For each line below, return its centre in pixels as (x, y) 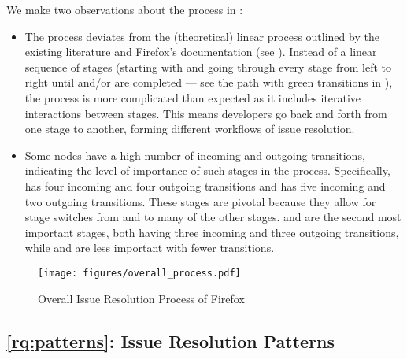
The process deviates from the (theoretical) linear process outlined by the (202, 36)
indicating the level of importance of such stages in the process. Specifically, (207, 170)
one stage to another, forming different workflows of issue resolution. (190, 129)
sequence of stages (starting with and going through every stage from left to (208, 67)
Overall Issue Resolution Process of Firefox (141, 298)
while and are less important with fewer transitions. (150, 248)
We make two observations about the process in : (125, 9)
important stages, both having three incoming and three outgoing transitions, (212, 232)
